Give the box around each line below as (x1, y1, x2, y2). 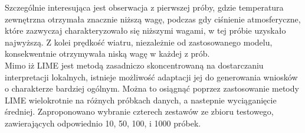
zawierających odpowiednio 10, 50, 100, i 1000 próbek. (5, 116, 201, 129)
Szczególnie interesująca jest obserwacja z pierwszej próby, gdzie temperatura (5, 1, 284, 13)
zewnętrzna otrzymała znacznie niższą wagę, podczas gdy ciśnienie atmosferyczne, (5, 12, 301, 25)
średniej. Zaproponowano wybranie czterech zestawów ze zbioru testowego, (5, 105, 274, 118)
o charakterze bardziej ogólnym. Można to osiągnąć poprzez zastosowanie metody (5, 82, 299, 95)
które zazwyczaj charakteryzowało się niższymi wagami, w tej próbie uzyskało (5, 24, 286, 37)
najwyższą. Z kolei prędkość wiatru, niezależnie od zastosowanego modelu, (5, 35, 273, 48)
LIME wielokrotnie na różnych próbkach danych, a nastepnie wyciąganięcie (5, 93, 277, 106)
